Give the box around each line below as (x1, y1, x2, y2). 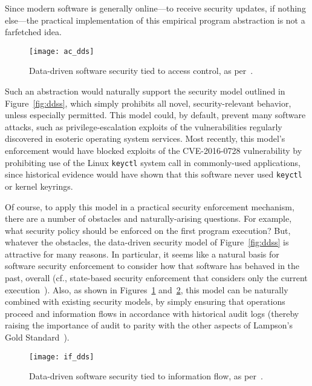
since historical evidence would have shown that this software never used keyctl (5, 168, 302, 181)
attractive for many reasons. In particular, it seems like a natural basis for (5, 247, 279, 260)
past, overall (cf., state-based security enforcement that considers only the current (5, 271, 308, 284)
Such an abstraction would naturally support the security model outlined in (5, 85, 285, 98)
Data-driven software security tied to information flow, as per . (29, 370, 263, 382)
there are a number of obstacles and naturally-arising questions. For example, (5, 212, 292, 225)
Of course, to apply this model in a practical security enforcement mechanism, (5, 200, 294, 213)
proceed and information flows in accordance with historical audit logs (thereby (5, 307, 299, 319)
